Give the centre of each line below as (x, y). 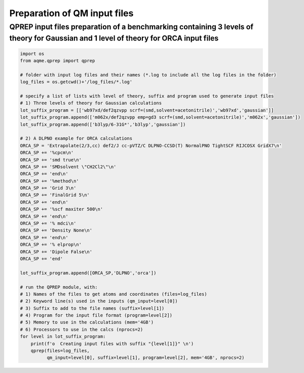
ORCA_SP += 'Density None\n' (56, 230)
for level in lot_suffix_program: (63, 337)
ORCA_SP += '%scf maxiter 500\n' (62, 209)
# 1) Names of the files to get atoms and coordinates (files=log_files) (113, 294)
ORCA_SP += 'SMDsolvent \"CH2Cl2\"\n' (68, 167)
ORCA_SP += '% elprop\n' (51, 245)
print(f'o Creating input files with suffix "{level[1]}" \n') (112, 343)
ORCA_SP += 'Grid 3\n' (48, 188)
